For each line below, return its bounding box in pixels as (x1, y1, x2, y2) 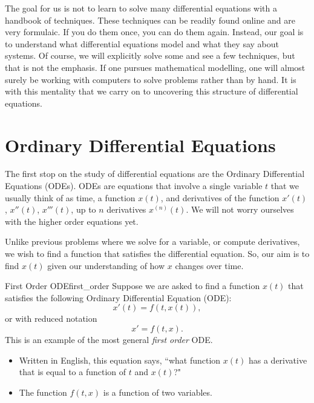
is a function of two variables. (103, 385, 212, 398)
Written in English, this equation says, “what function (19, 353, 221, 366)
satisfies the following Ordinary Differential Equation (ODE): (5, 291, 232, 304)
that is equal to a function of (19, 365, 126, 378)
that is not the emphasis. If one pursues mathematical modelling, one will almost (5, 61, 306, 73)
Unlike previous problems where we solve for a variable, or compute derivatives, (5, 235, 300, 248)
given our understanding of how (47, 259, 165, 271)
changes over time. (175, 259, 244, 271)
